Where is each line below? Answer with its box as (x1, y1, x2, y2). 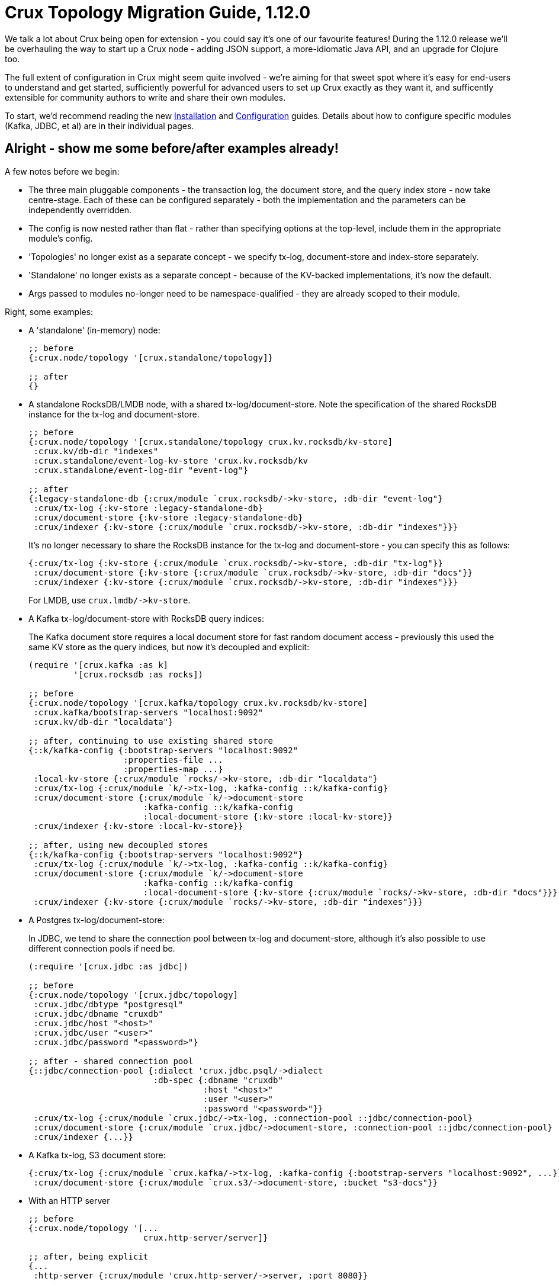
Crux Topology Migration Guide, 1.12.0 (5, 2, 311, 23)
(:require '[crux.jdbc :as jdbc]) (28, 961, 188, 971)
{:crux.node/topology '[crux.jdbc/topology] (28, 990, 239, 1000)
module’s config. (28, 233, 93, 243)
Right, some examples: (5, 306, 94, 317)
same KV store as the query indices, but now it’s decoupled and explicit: (28, 641, 310, 652)
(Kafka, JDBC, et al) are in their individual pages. (5, 120, 194, 131)
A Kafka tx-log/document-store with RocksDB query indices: (28, 613, 264, 624)
